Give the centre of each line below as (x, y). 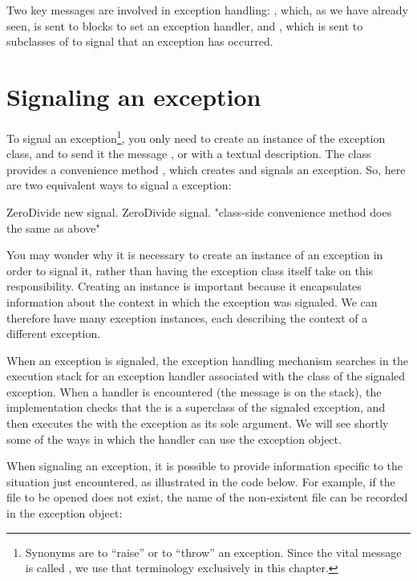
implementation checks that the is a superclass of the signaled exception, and (196, 407)
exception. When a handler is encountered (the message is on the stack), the (194, 391)
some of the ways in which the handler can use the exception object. (174, 439)
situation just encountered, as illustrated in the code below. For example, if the (201, 481)
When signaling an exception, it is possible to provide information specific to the (204, 466)
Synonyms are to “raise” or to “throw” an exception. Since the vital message (213, 552)
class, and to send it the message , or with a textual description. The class (189, 154)
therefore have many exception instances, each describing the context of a (187, 317)
